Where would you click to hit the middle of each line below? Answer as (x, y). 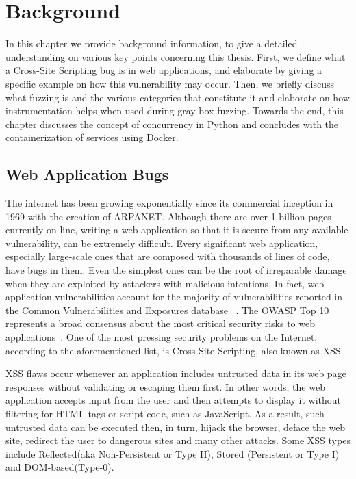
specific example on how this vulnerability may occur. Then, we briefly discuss (170, 83)
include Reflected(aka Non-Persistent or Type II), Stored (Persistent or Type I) (173, 453)
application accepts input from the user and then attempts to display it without (174, 400)
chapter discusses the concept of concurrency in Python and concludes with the (172, 124)
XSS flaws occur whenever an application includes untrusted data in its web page (176, 373)
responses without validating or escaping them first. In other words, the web (165, 386)
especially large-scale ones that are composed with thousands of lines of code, (168, 256)
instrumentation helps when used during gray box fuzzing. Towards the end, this (175, 111)
